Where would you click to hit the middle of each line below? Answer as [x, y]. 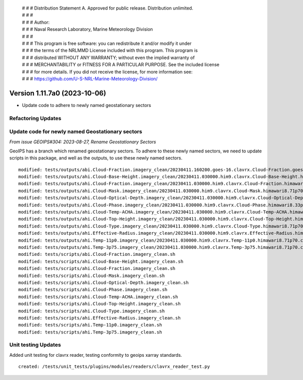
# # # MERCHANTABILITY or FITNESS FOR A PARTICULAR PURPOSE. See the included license [121, 65]
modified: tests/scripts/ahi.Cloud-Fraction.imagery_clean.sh [97, 268]
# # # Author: [36, 22]
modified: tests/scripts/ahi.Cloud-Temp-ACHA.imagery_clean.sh [98, 297]
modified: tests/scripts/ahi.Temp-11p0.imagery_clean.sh [90, 325]
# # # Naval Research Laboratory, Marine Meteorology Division [88, 29]
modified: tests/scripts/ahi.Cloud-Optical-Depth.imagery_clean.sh [104, 282]
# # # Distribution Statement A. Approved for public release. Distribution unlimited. [108, 8]
